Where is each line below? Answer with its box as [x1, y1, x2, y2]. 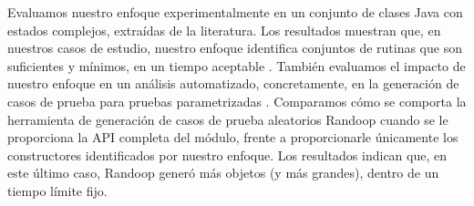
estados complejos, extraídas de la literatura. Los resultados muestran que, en [7, 20, 441, 39]
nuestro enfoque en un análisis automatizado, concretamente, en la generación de [7, 74, 459, 93]
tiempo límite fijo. [7, 180, 108, 200]
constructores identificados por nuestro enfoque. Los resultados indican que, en [7, 145, 448, 164]
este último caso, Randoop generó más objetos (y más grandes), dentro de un [7, 163, 439, 182]
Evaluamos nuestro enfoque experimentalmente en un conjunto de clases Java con [7, 3, 463, 21]
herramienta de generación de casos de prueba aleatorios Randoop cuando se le [7, 109, 448, 129]
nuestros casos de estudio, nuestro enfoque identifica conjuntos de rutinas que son [7, 38, 462, 57]
